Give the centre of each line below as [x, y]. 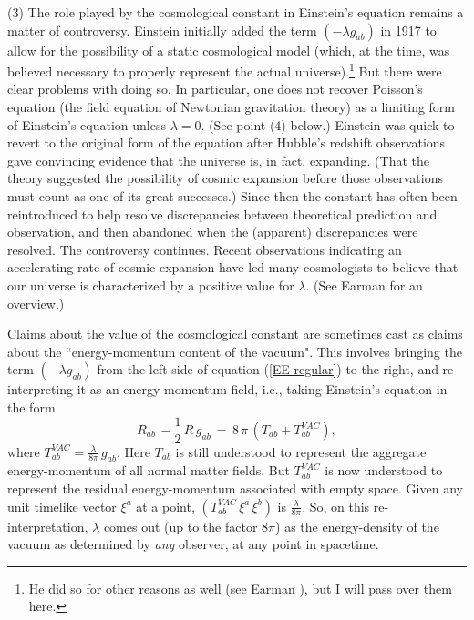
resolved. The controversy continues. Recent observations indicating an [205, 249]
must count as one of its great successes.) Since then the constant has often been [232, 196]
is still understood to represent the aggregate [301, 451]
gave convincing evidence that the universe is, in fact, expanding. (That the [218, 160]
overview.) [36, 303]
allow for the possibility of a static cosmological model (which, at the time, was [229, 50]
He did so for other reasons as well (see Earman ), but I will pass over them [240, 588]
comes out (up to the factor [180, 526]
